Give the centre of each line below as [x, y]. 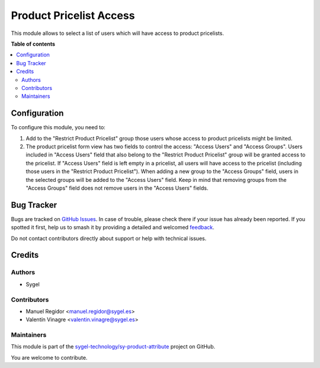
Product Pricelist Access [73, 15]
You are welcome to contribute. [49, 357]
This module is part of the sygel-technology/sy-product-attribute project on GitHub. [113, 347]
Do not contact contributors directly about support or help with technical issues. [109, 238]
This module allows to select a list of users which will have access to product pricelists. [118, 33]
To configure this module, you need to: [58, 127]
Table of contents [33, 44]
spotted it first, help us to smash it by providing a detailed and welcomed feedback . [113, 228]
